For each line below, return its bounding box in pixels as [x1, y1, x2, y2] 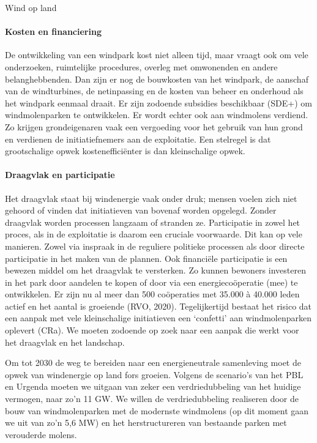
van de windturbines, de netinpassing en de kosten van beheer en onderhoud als [5, 84, 304, 97]
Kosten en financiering [5, 25, 102, 38]
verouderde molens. [5, 428, 77, 441]
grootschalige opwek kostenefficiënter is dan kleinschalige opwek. [5, 144, 245, 157]
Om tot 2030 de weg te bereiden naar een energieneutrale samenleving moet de [5, 356, 301, 369]
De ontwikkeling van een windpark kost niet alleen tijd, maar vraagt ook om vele [5, 48, 308, 61]
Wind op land [5, 1, 57, 13]
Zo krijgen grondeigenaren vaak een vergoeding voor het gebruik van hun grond [5, 120, 303, 133]
